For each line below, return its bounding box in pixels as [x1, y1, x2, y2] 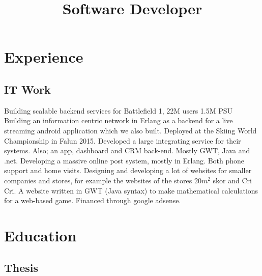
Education [4, 225, 77, 245]
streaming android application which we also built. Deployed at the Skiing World [4, 125, 257, 135]
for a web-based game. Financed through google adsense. [4, 195, 181, 206]
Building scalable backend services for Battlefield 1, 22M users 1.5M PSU [4, 105, 233, 116]
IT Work [4, 81, 51, 97]
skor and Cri [213, 175, 252, 185]
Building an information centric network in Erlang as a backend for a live [4, 115, 233, 126]
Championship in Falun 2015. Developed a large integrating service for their [4, 135, 241, 146]
